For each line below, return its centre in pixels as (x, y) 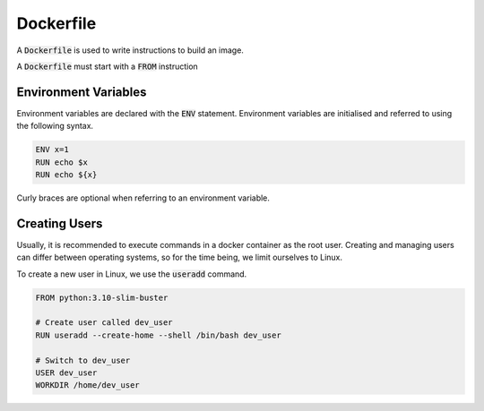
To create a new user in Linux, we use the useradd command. (132, 274)
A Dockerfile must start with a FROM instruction (108, 66)
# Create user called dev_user (104, 323)
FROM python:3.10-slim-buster (102, 297)
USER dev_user (66, 373)
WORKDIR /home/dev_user (88, 385)
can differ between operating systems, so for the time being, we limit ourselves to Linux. (180, 257)
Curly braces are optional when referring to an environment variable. (143, 198)
